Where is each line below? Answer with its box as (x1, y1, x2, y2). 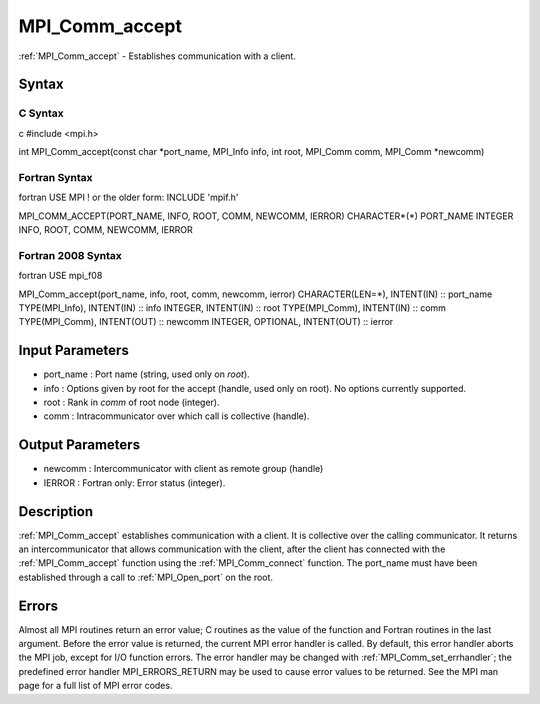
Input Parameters (18, 342, 129, 359)
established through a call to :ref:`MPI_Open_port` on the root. (18, 571, 274, 583)
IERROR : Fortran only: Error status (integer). (43, 476, 226, 489)
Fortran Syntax (18, 170, 93, 184)
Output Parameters (18, 436, 140, 454)
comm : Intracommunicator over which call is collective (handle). (43, 410, 310, 422)
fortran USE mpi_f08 (18, 270, 103, 282)
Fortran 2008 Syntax (18, 248, 122, 262)
